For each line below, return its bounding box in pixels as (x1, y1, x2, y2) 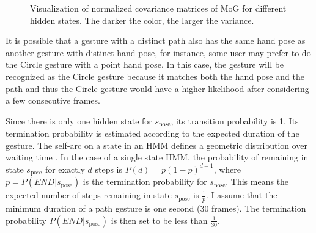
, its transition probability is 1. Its (171, 114, 299, 127)
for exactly (45, 162, 85, 175)
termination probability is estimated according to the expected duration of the (6, 127, 299, 140)
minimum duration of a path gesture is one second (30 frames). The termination (6, 202, 306, 215)
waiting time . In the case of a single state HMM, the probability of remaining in (6, 151, 309, 163)
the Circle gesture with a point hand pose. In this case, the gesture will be (6, 58, 284, 71)
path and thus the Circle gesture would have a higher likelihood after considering (6, 82, 309, 95)
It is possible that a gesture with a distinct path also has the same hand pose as (6, 34, 306, 47)
